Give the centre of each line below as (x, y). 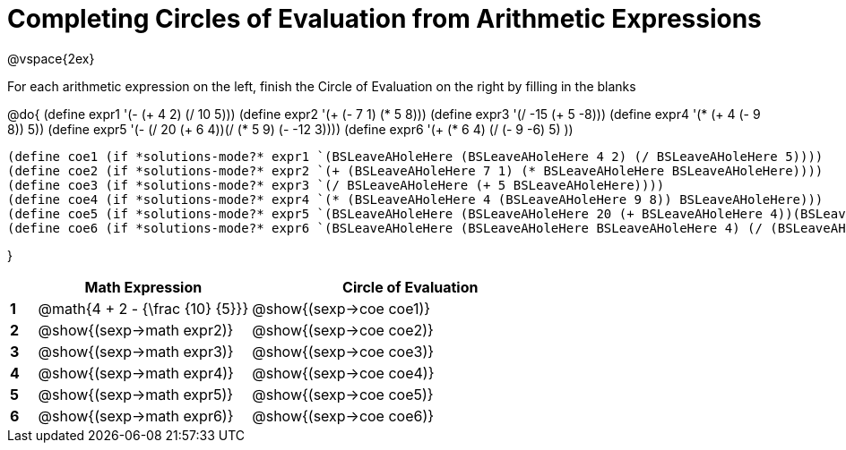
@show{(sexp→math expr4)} (136, 373)
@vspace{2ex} (51, 58)
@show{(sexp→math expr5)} (136, 394)
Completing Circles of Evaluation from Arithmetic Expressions (384, 19)
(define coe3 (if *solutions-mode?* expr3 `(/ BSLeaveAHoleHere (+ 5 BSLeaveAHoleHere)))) (336, 185)
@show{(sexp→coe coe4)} (343, 373)
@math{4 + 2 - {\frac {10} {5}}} (143, 308)
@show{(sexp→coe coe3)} (343, 351)
